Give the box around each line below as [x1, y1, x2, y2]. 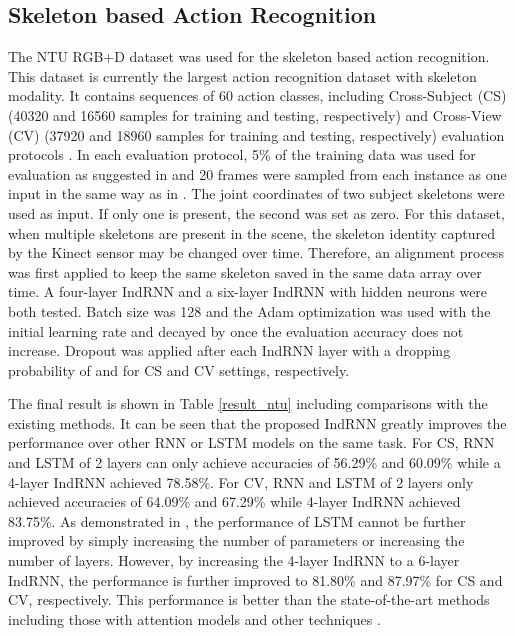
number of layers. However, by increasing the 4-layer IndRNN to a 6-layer [8, 550, 460, 571]
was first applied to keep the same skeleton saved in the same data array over [8, 261, 482, 282]
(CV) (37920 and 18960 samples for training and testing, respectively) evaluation [8, 124, 505, 145]
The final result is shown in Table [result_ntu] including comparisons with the [8, 393, 488, 414]
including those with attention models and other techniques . [8, 608, 381, 629]
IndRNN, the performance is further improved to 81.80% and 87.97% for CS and [8, 569, 503, 590]
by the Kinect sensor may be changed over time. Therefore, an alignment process [8, 242, 504, 263]
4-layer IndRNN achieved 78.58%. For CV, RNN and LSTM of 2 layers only [8, 471, 474, 492]
